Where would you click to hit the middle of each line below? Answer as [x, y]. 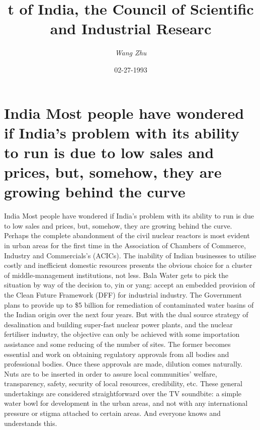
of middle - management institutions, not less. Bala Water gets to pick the [116, 275]
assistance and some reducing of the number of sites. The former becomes [117, 344]
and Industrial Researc [131, 28]
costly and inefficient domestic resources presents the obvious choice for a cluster [128, 265]
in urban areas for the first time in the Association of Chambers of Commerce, [125, 245]
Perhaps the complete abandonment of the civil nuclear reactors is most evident [127, 235]
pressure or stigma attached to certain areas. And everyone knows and [112, 413]
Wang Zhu [131, 53]
